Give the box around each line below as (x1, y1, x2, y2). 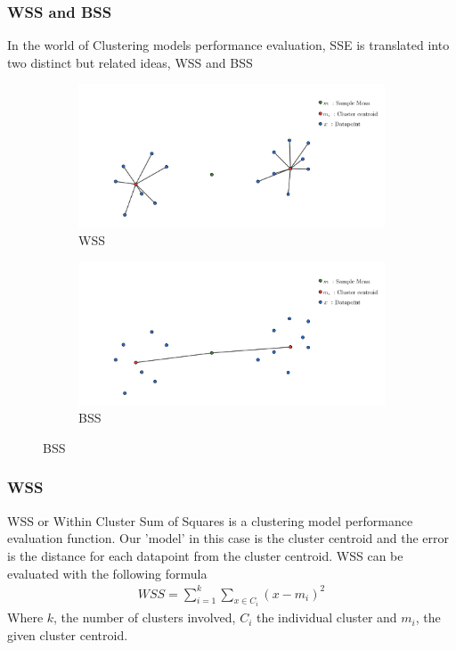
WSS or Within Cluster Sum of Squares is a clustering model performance (7, 511, 413, 530)
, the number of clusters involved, (53, 608, 236, 627)
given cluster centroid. (7, 625, 128, 644)
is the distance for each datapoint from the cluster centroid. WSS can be (7, 546, 403, 564)
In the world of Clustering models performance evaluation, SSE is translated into (7, 36, 450, 54)
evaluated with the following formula (7, 564, 208, 582)
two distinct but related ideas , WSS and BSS (7, 53, 253, 71)
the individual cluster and (256, 608, 397, 627)
